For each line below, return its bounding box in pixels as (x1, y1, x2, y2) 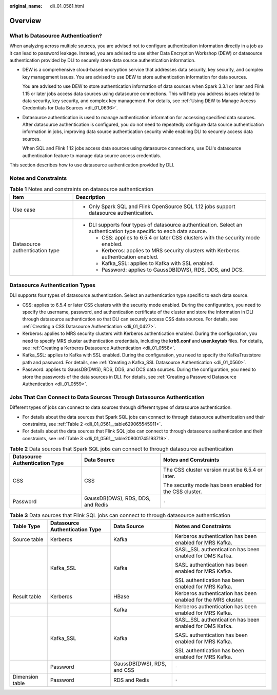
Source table (12, 536, 44, 543)
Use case (12, 206, 35, 213)
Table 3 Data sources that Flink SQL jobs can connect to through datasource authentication (9, 512, 231, 519)
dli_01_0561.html (50, 3, 84, 9)
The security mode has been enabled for (163, 482, 262, 489)
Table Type (12, 522, 41, 530)
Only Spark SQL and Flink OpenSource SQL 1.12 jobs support (89, 203, 235, 210)
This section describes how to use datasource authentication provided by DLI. (9, 162, 174, 168)
